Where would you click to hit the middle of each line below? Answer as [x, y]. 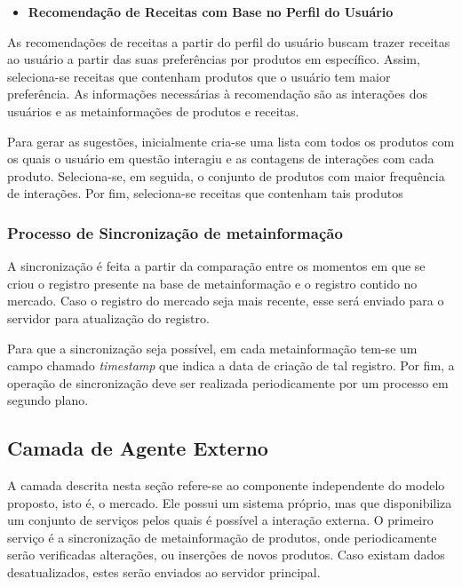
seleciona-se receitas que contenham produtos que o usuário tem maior [199, 76]
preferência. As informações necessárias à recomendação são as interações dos [217, 94]
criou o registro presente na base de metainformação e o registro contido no [212, 283]
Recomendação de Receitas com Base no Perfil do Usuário [211, 12]
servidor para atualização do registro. [108, 317]
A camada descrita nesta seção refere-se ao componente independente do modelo [226, 485]
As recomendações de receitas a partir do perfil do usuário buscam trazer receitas [229, 41]
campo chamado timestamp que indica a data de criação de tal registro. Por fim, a [231, 365]
